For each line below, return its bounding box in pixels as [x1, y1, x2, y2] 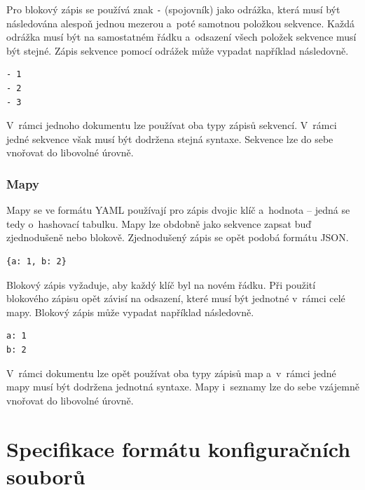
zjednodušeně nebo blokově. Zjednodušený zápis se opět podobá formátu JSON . [6, 230, 349, 245]
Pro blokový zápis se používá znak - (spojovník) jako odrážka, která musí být [6, 2, 340, 16]
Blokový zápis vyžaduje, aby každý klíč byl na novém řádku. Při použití [6, 277, 316, 292]
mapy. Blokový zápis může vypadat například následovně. [6, 304, 254, 319]
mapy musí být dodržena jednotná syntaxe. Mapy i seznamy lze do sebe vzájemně [6, 379, 359, 394]
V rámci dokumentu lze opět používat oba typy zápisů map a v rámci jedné [6, 365, 336, 380]
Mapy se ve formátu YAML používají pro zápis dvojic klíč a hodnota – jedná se [6, 203, 350, 217]
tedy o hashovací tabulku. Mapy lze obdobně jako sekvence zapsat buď [6, 216, 312, 231]
